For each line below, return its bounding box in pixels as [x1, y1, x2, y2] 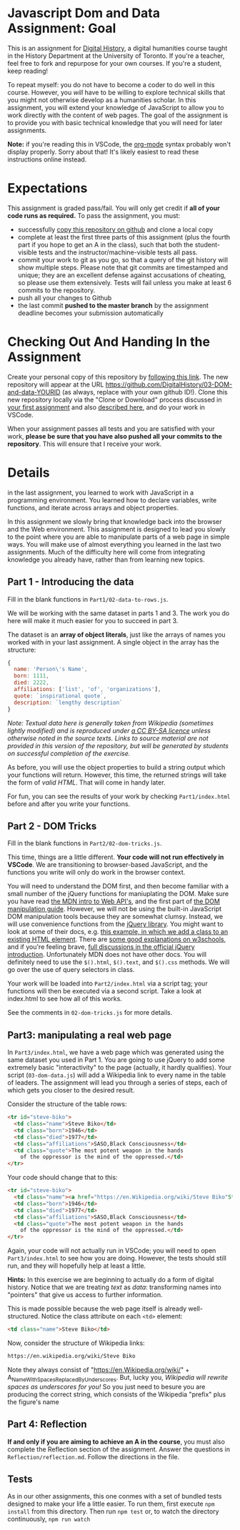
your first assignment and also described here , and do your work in [7, 402, 206, 412]
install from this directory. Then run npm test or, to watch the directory [7, 1507, 219, 1516]
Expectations [7, 180, 88, 197]
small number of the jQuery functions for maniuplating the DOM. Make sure [7, 890, 229, 898]
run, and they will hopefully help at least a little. [7, 1261, 146, 1270]
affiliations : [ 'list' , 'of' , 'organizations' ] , [14, 686, 161, 693]
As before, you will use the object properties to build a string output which [7, 762, 226, 771]
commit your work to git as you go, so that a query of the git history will [17, 255, 229, 264]
